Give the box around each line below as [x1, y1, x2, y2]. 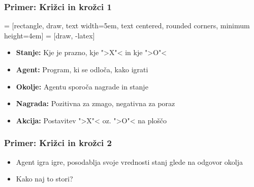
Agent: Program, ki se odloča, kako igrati [16, 64, 148, 74]
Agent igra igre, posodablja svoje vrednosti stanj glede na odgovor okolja [16, 156, 243, 167]
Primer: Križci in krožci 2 [4, 136, 112, 149]
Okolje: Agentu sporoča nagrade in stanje [16, 81, 148, 91]
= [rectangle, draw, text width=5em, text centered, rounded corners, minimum [4, 20, 250, 31]
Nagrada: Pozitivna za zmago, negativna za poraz [16, 98, 175, 109]
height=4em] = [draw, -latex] [4, 30, 95, 40]
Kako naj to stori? [16, 173, 73, 184]
